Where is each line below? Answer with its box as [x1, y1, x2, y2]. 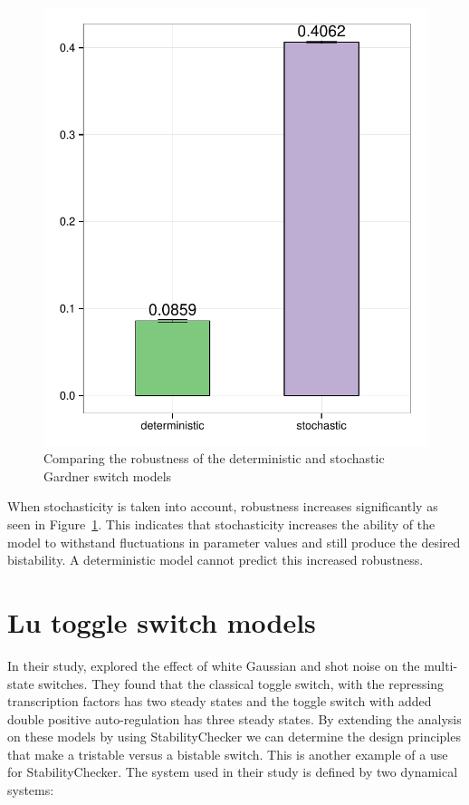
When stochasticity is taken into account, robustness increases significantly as [7, 497, 438, 516]
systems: [7, 781, 54, 800]
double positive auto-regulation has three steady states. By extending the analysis [7, 709, 462, 728]
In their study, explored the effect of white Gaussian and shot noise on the [7, 655, 420, 674]
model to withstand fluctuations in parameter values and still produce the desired [7, 532, 461, 551]
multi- [424, 655, 458, 674]
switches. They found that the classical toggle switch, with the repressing [38, 674, 445, 693]
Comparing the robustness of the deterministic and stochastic [43, 449, 385, 468]
